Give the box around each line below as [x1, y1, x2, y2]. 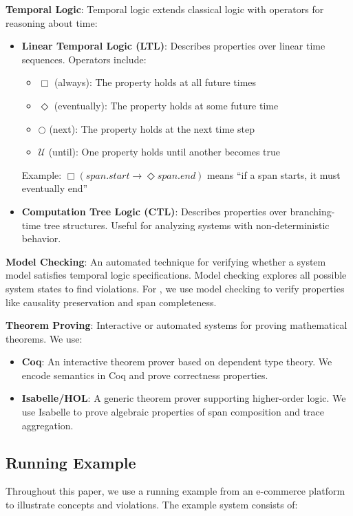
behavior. [21, 231, 61, 246]
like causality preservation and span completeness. [6, 294, 217, 309]
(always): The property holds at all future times [54, 75, 257, 89]
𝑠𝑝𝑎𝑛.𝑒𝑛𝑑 [157, 171, 196, 181]
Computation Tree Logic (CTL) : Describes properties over [21, 204, 287, 218]
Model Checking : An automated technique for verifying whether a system [6, 254, 326, 268]
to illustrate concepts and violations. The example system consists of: [6, 497, 298, 512]
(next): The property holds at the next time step [49, 121, 255, 136]
